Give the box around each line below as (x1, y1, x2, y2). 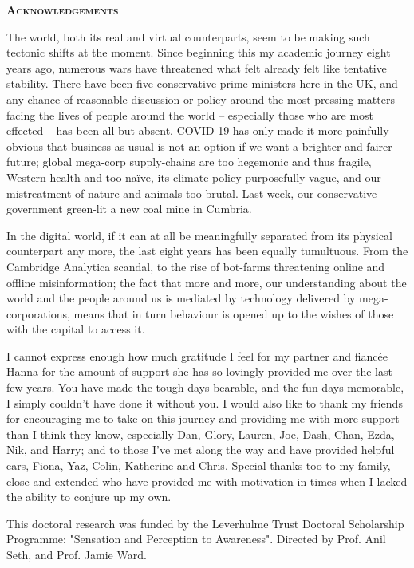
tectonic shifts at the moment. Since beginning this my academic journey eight (6, 44, 391, 61)
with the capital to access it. (6, 321, 145, 337)
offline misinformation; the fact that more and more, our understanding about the (6, 274, 407, 290)
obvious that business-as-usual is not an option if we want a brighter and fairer (6, 137, 392, 154)
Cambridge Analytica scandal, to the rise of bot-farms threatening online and (6, 258, 385, 274)
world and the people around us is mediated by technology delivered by (6, 290, 356, 306)
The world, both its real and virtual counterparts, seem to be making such (6, 28, 370, 45)
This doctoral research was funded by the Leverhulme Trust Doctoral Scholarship (6, 515, 404, 531)
